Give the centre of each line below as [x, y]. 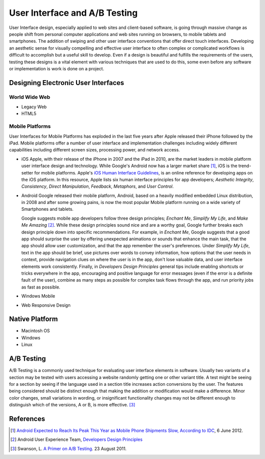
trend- [245, 166]
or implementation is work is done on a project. [57, 68]
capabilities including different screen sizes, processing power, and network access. [94, 150]
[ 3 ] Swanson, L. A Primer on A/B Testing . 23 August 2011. [69, 448]
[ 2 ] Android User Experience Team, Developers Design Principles [77, 439]
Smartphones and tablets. [47, 209]
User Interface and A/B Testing [73, 13]
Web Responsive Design [46, 305]
